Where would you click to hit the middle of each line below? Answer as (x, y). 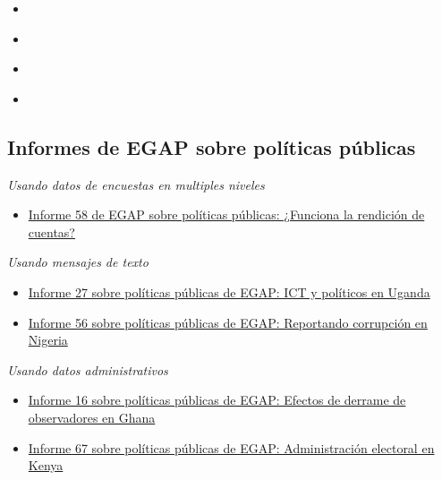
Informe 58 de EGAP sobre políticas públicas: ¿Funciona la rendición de (226, 214)
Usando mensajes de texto (78, 262)
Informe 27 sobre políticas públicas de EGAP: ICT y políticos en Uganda (229, 291)
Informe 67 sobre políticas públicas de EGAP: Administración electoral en (231, 447)
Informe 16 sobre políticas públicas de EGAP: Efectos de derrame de (217, 400)
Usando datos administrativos (88, 369)
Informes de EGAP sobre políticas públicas (212, 146)
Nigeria (48, 340)
